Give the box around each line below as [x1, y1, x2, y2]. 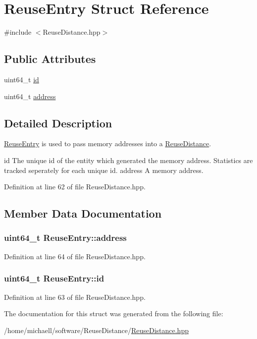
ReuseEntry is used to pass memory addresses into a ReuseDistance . [4, 138, 211, 149]
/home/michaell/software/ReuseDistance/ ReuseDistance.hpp [4, 325, 189, 335]
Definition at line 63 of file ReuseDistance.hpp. [4, 291, 146, 302]
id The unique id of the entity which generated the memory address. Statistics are [4, 155, 253, 165]
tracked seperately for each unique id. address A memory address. [4, 165, 204, 175]
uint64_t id [4, 74, 39, 84]
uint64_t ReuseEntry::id [4, 272, 104, 284]
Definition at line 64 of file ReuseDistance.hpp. [4, 251, 146, 261]
